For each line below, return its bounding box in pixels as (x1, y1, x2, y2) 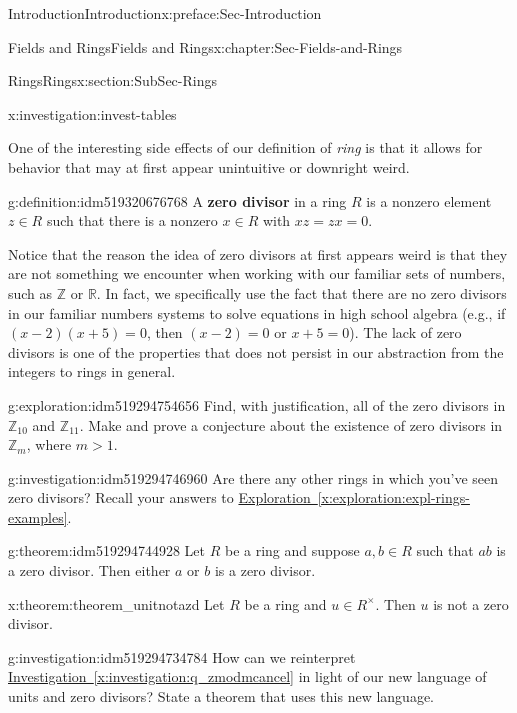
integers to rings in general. (8, 361, 176, 382)
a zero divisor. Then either (8, 560, 171, 581)
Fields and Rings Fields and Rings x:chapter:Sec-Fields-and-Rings (8, 36, 403, 57)
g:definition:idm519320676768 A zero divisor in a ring (8, 190, 347, 211)
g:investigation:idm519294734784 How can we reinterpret (8, 646, 356, 667)
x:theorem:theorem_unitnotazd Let (8, 593, 225, 614)
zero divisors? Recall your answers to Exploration (8, 487, 311, 508)
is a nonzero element (366, 190, 492, 211)
